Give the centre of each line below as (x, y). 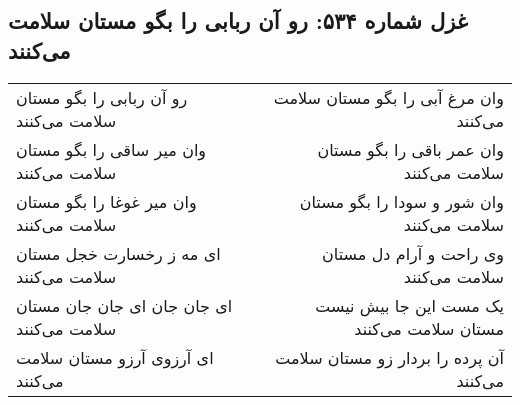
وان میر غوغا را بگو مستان (106, 201)
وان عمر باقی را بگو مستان (410, 149)
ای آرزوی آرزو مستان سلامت (115, 357)
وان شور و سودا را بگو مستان (401, 201)
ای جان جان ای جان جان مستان (124, 305)
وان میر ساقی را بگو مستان (111, 149)
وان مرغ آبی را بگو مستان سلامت (388, 97)
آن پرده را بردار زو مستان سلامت (389, 357)
